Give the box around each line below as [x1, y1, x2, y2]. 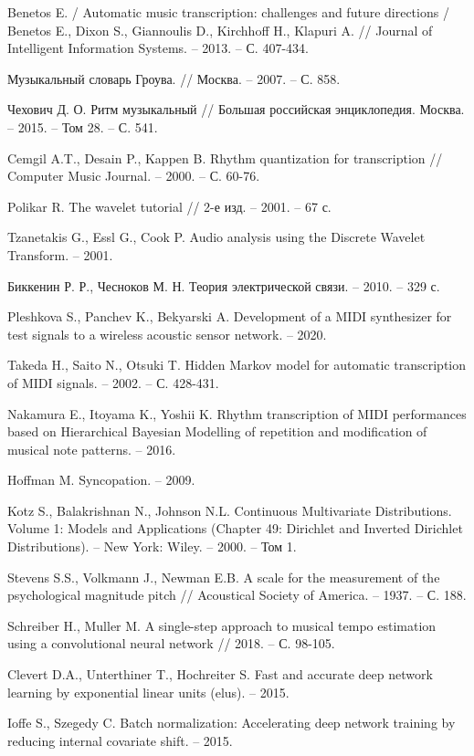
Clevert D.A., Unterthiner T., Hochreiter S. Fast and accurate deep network [7, 665, 433, 684]
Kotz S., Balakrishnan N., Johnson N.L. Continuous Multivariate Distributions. [7, 500, 452, 520]
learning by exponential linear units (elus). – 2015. [7, 682, 290, 701]
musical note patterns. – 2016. [7, 439, 176, 458]
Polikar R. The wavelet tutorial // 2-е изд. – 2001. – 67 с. [7, 196, 332, 215]
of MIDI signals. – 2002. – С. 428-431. [7, 373, 219, 392]
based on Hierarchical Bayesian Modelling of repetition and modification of [7, 422, 427, 441]
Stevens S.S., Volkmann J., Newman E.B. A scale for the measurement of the [7, 567, 440, 586]
